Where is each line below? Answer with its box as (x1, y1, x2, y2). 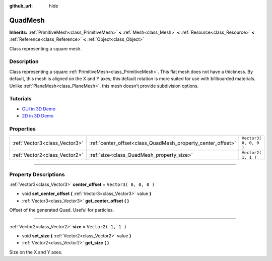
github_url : (9, 3, 33, 9)
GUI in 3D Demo (22, 106, 55, 112)
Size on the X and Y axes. (9, 249, 62, 255)
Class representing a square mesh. (9, 45, 82, 51)
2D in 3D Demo (22, 113, 54, 119)
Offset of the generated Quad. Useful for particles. (9, 207, 114, 213)
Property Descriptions (9, 171, 65, 178)
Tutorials (9, 95, 32, 102)
